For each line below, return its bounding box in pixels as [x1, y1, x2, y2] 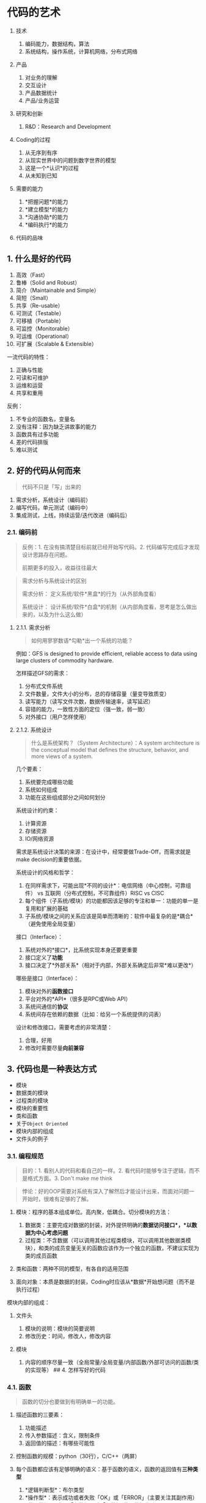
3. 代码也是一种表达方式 [7, 1064, 97, 1074]
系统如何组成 [24, 786, 57, 793]
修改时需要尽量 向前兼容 [24, 1044, 84, 1052]
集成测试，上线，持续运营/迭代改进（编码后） [15, 511, 131, 519]
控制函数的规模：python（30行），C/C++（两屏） [15, 1453, 141, 1460]
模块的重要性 [15, 1104, 48, 1112]
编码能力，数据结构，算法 [24, 40, 90, 47]
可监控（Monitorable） [15, 324, 73, 332]
